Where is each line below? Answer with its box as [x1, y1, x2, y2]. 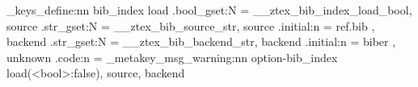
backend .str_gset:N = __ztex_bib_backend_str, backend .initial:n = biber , [6, 33, 396, 50]
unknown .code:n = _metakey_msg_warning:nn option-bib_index [6, 48, 338, 65]
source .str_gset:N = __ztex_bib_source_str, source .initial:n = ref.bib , [6, 17, 375, 34]
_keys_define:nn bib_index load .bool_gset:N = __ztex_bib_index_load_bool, [6, 2, 412, 18]
